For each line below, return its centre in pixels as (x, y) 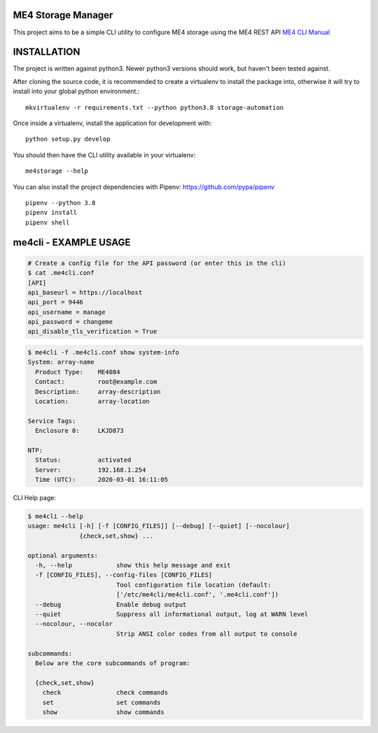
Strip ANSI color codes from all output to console (206, 634)
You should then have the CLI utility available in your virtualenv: (104, 155)
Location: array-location (92, 401)
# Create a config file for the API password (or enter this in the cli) (157, 263)
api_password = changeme (70, 322)
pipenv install (51, 213)
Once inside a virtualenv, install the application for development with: (112, 123)
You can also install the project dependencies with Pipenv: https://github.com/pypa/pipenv (144, 187)
